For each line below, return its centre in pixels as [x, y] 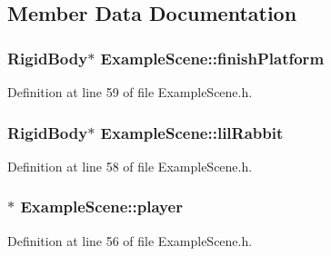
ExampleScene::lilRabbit [192, 132]
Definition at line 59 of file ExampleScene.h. [130, 92]
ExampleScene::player [101, 207]
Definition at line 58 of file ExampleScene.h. [130, 166]
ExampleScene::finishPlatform [212, 58]
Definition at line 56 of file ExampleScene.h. [130, 240]
